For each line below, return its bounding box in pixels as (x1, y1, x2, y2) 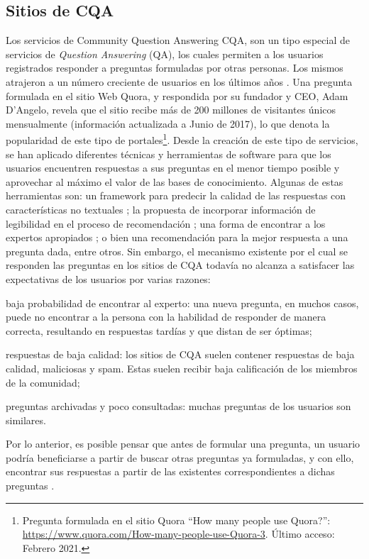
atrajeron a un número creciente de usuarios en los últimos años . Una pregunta (6, 74, 353, 89)
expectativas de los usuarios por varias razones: (6, 271, 211, 286)
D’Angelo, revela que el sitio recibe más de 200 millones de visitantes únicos (6, 102, 336, 117)
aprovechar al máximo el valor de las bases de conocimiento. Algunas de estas (6, 174, 343, 189)
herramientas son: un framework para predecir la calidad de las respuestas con (6, 188, 346, 203)
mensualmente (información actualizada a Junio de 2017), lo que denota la (6, 116, 330, 131)
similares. (6, 412, 46, 427)
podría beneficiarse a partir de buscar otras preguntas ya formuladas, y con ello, (6, 450, 354, 465)
